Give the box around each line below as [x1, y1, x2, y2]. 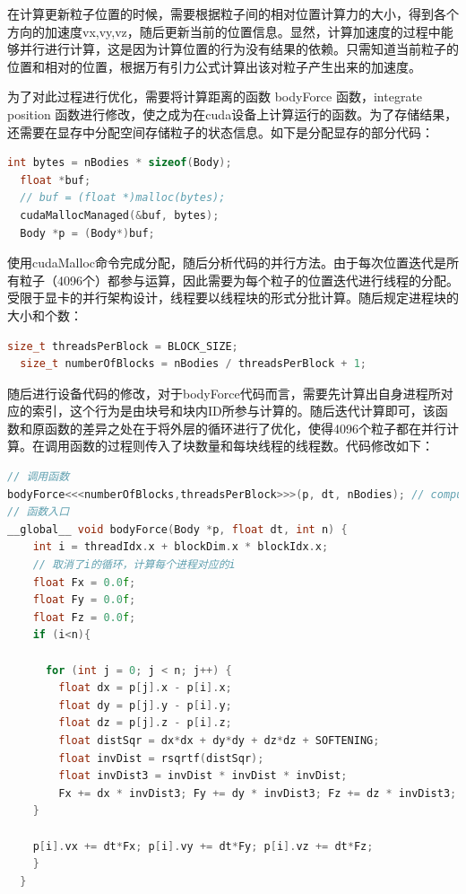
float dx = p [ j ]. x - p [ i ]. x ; [58, 681, 232, 695]
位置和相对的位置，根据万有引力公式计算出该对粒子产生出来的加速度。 [7, 57, 421, 75]
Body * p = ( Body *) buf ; [20, 226, 155, 240]
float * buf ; [20, 173, 91, 187]
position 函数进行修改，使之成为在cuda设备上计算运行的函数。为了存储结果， [7, 104, 458, 123]
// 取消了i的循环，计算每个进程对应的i [32, 558, 236, 572]
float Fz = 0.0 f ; [32, 610, 136, 624]
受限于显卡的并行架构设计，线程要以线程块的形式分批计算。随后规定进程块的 [7, 288, 459, 307]
